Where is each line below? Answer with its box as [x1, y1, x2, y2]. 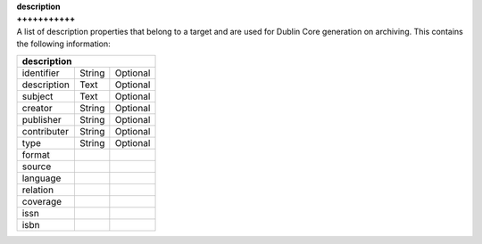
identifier [21, 67, 60, 79]
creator [21, 102, 53, 114]
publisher [21, 113, 62, 126]
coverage [21, 195, 62, 207]
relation [21, 183, 54, 196]
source [21, 160, 52, 173]
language [21, 172, 62, 184]
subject [21, 90, 54, 102]
